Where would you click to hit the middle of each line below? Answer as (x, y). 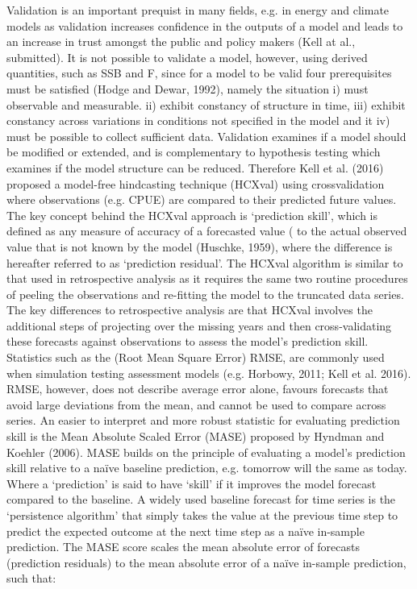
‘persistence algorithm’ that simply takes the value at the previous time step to (202, 515)
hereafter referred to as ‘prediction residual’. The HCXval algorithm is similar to (205, 262)
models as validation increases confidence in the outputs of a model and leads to (205, 25)
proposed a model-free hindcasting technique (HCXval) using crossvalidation (196, 183)
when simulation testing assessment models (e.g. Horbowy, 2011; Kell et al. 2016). (209, 373)
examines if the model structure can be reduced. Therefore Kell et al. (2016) (195, 167)
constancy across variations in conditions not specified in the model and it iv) (198, 120)
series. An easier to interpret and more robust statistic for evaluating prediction (203, 420)
